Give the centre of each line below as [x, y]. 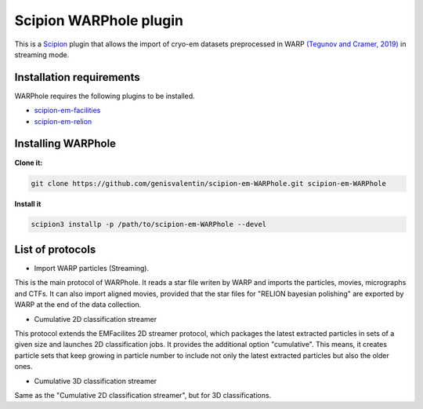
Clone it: [29, 163]
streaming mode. [42, 54]
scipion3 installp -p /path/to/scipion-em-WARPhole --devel [149, 225]
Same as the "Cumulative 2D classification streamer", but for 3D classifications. [143, 395]
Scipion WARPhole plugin [99, 20]
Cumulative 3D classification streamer [96, 381]
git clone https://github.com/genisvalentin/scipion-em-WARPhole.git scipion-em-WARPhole [209, 183]
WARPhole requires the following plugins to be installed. [105, 96]
